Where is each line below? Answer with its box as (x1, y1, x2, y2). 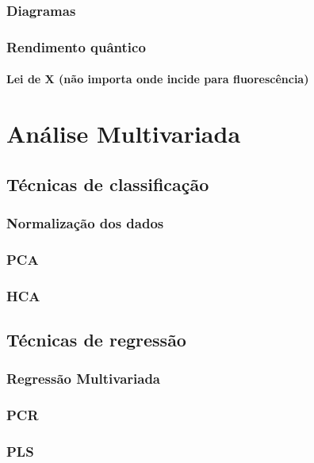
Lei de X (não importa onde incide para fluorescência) (6, 71, 309, 87)
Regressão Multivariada (6, 369, 161, 388)
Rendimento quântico (6, 36, 146, 56)
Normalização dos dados (6, 212, 164, 232)
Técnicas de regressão (6, 327, 186, 351)
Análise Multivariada (6, 117, 241, 150)
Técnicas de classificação (6, 171, 209, 196)
